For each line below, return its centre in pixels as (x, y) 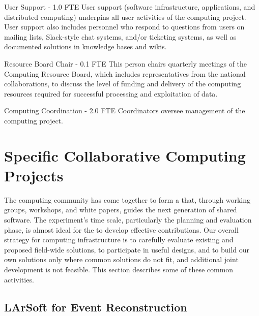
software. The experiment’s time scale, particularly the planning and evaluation (128, 220)
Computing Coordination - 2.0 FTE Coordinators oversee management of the (125, 110)
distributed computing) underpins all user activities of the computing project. (125, 17)
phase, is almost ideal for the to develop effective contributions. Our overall (121, 229)
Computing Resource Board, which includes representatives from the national (125, 73)
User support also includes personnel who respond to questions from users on (124, 27)
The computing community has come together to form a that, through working (127, 199)
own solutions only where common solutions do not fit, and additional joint (121, 259)
